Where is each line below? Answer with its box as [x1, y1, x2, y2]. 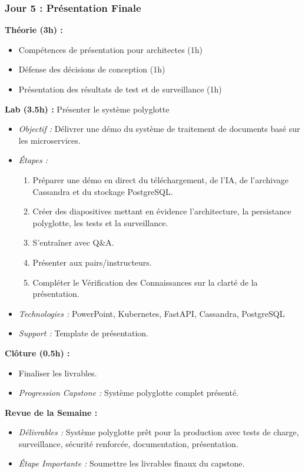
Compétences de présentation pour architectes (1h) [18, 43, 203, 55]
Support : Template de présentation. [18, 327, 149, 339]
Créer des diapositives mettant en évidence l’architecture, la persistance [32, 205, 291, 217]
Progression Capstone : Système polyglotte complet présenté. [18, 386, 238, 399]
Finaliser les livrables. [18, 366, 97, 379]
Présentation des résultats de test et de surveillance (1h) [18, 83, 222, 95]
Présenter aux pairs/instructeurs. [32, 256, 152, 268]
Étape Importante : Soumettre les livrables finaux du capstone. [18, 457, 245, 469]
